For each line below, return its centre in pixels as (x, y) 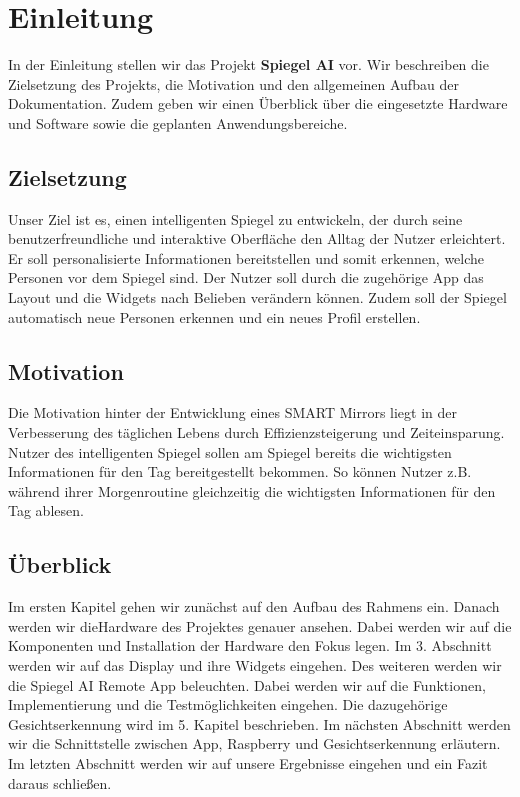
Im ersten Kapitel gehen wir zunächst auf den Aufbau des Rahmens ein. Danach (254, 606)
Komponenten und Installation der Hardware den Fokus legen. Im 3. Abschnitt (250, 645)
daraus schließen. (60, 782)
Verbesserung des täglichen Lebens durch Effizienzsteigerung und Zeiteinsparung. (256, 432)
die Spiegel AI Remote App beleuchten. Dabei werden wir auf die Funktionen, (247, 684)
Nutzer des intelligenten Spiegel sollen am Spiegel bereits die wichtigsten (230, 451)
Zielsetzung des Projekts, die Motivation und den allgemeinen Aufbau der (233, 83)
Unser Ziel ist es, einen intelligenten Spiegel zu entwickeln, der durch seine (235, 218)
